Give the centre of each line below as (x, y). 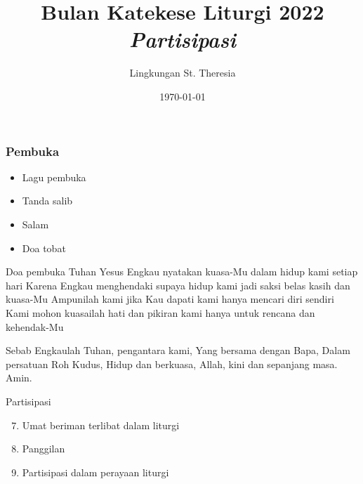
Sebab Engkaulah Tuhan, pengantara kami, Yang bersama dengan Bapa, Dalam (178, 350)
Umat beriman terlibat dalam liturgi (101, 425)
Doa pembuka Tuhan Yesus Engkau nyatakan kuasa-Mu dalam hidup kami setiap (182, 272)
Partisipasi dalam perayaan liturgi (95, 472)
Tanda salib (47, 201)
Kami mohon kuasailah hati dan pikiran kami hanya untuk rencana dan (160, 312)
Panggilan (44, 449)
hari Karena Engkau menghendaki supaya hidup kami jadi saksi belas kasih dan (178, 285)
